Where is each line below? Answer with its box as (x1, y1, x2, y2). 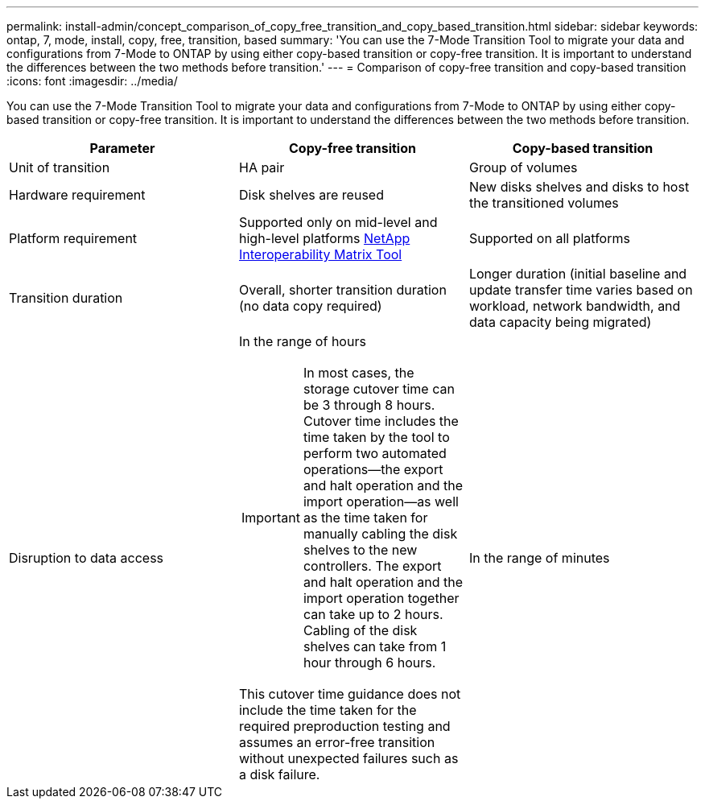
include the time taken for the (238, 702, 417, 718)
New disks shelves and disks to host (468, 179, 690, 195)
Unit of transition (9, 159, 110, 175)
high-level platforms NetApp (238, 230, 410, 246)
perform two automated (303, 445, 447, 461)
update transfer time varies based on (468, 282, 693, 298)
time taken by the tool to (303, 429, 450, 445)
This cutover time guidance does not (238, 686, 461, 702)
